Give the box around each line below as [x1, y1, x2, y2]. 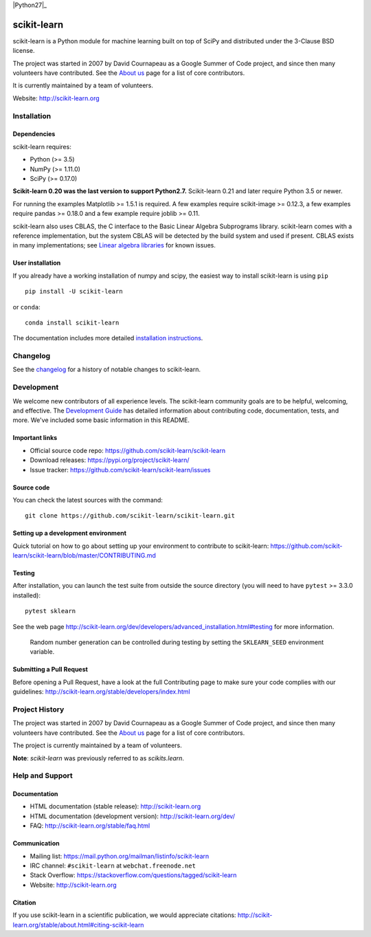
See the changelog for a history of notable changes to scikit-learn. [12, 365, 201, 374]
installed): [12, 591, 41, 599]
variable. [30, 648, 55, 656]
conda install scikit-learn [25, 318, 120, 327]
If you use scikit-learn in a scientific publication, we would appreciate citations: [12, 911, 236, 919]
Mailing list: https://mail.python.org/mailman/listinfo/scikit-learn [30, 852, 210, 860]
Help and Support [12, 771, 73, 780]
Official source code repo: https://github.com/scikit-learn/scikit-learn [30, 446, 226, 454]
